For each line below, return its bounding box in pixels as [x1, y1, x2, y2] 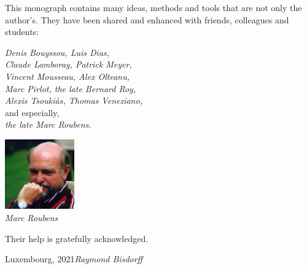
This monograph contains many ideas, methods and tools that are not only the [5, 1, 302, 14]
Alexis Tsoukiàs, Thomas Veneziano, [5, 94, 142, 107]
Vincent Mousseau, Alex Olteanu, [5, 69, 130, 82]
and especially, [5, 106, 60, 119]
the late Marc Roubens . [5, 118, 91, 131]
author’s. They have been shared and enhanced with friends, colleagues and [5, 13, 289, 26]
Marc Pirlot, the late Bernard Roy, [5, 82, 136, 95]
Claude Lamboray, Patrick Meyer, [5, 58, 132, 71]
